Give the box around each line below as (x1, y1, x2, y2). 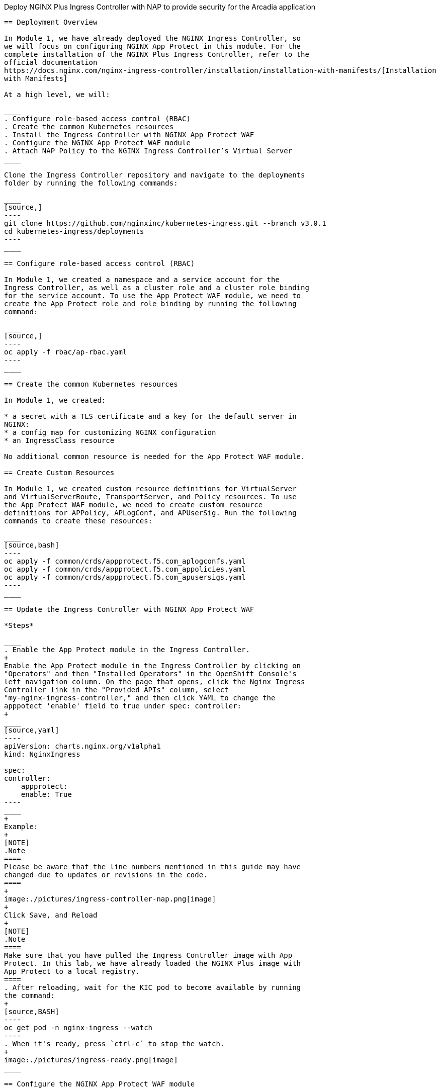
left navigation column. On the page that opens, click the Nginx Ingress (4, 678, 305, 686)
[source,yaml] (4, 726, 59, 734)
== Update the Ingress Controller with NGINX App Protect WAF (4, 605, 254, 613)
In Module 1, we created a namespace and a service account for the (4, 276, 280, 284)
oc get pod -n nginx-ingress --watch (4, 1024, 153, 1032)
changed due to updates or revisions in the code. (4, 871, 208, 879)
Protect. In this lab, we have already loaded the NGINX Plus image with (4, 959, 301, 967)
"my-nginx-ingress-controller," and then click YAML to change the (4, 694, 276, 702)
